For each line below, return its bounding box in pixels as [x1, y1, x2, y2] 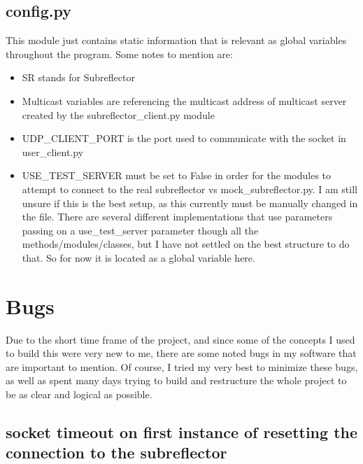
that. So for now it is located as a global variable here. [22, 250, 255, 265]
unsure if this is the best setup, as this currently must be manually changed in [22, 195, 358, 210]
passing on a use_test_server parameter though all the [22, 223, 259, 237]
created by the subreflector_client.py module [22, 107, 215, 122]
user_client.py [22, 144, 84, 159]
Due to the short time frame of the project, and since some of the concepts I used [6, 332, 355, 346]
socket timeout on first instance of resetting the [6, 421, 358, 442]
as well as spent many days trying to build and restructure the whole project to [6, 373, 347, 388]
